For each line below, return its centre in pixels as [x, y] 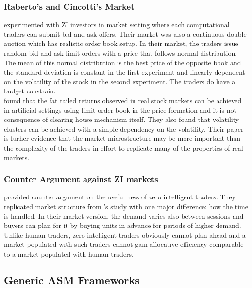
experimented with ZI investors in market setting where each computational [117, 24]
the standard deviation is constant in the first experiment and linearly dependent [125, 72]
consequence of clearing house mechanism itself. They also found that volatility [122, 119]
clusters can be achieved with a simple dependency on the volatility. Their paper [124, 129]
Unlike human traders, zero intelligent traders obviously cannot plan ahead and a [125, 235]
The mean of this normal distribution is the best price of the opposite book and [123, 62]
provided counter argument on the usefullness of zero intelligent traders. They [120, 197]
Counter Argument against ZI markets [81, 179]
